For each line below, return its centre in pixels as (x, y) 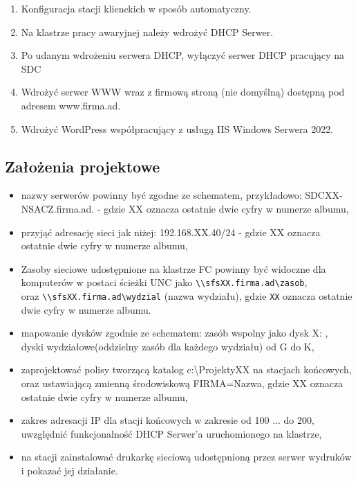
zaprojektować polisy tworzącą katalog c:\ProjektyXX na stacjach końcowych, (186, 369)
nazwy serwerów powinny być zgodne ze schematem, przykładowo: (161, 195)
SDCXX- (324, 195)
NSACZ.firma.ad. (58, 208)
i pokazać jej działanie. (69, 470)
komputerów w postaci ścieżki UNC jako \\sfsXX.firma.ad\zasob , (164, 282)
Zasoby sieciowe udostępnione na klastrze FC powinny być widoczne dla (173, 268)
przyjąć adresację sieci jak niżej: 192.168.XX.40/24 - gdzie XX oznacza (171, 232)
